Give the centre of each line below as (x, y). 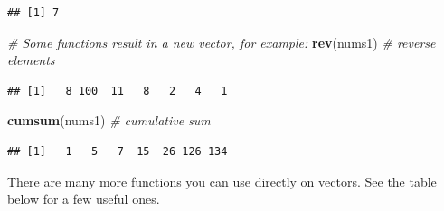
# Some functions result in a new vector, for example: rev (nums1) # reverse (222, 42)
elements (31, 60)
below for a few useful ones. (84, 199)
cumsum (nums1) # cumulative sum (109, 120)
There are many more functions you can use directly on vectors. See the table (222, 181)
